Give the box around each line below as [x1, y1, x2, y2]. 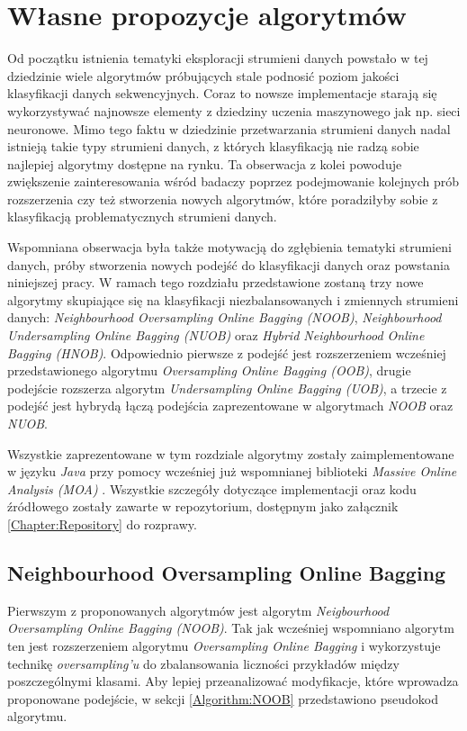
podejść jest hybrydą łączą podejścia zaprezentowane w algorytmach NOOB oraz [7, 396, 454, 415]
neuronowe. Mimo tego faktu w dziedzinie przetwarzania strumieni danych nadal [7, 119, 451, 138]
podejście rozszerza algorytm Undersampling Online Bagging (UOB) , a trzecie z [7, 378, 447, 397]
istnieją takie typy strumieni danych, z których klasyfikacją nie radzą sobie [7, 137, 419, 156]
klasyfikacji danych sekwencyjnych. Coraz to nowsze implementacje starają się [7, 84, 437, 103]
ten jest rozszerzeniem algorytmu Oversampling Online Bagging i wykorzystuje [7, 636, 441, 654]
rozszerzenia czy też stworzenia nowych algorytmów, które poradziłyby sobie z [7, 189, 438, 208]
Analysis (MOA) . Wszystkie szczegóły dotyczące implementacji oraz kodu [7, 479, 417, 498]
